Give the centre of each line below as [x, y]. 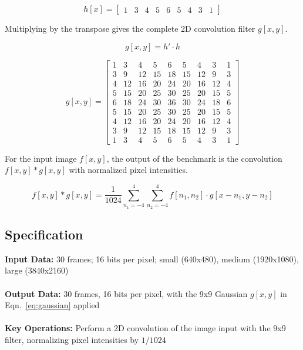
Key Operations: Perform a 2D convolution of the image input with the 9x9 [145, 328]
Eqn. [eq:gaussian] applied [52, 305]
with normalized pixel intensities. [128, 170]
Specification [44, 234]
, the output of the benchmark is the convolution [194, 158]
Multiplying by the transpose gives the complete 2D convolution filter [130, 28]
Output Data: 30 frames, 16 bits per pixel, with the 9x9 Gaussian [126, 293]
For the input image [41, 158]
